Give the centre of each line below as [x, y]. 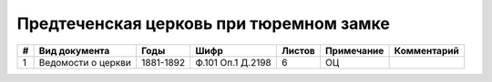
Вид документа [74, 50]
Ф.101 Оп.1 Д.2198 [234, 62]
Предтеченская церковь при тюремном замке [204, 23]
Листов [298, 50]
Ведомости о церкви [85, 62]
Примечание [354, 50]
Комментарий [426, 50]
